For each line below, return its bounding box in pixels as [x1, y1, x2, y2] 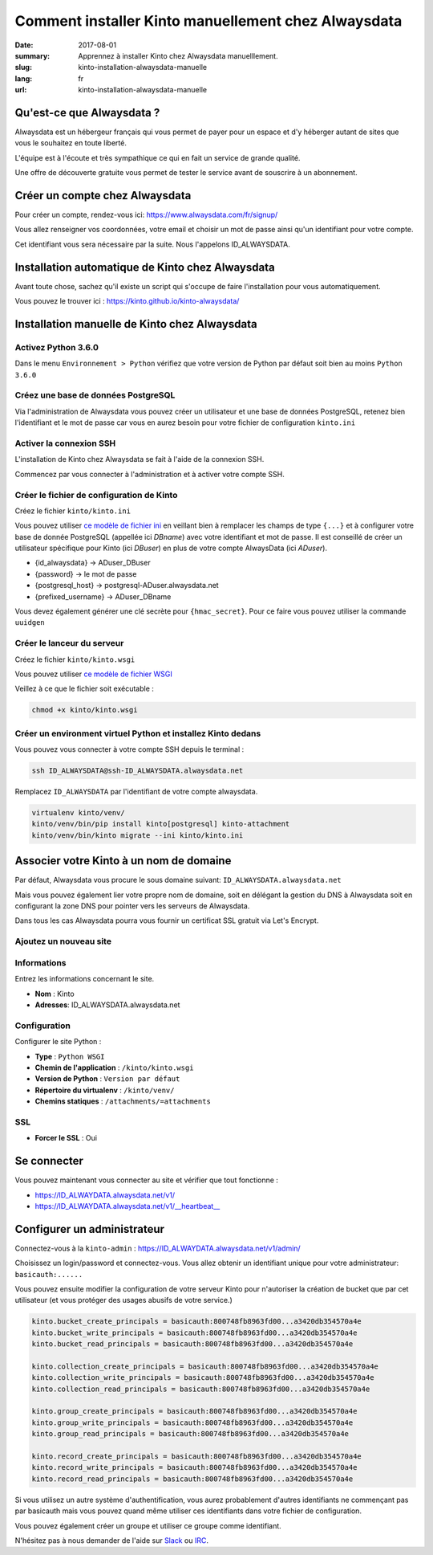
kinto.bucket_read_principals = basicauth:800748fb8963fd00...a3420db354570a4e [31, 1340, 354, 1349]
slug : [14, 63, 32, 72]
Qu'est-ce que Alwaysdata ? [14, 105, 160, 120]
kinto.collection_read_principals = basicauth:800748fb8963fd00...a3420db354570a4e [31, 1384, 370, 1394]
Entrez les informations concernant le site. [14, 974, 155, 984]
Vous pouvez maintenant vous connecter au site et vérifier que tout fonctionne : [14, 1175, 278, 1185]
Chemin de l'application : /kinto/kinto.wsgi [34, 1063, 194, 1072]
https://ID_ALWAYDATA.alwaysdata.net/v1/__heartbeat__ [34, 1201, 221, 1210]
